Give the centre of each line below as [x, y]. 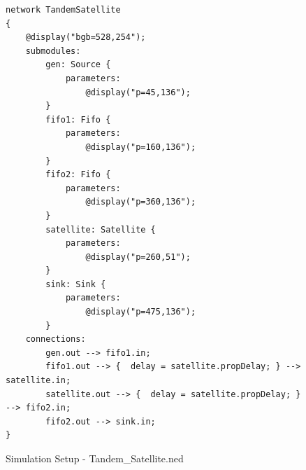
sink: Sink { [76, 284]
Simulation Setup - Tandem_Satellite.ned [95, 458]
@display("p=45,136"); [138, 92]
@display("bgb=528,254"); [86, 37]
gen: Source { [78, 65]
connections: [56, 339]
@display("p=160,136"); [141, 147]
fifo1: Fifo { [78, 119]
